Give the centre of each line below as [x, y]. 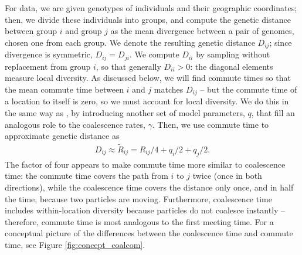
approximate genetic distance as [62, 136]
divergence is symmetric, [49, 54]
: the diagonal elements [232, 66]
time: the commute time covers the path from [86, 176]
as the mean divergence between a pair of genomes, [202, 31]
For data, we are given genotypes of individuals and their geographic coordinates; [151, 8]
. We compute [154, 54]
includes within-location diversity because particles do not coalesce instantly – [145, 210]
